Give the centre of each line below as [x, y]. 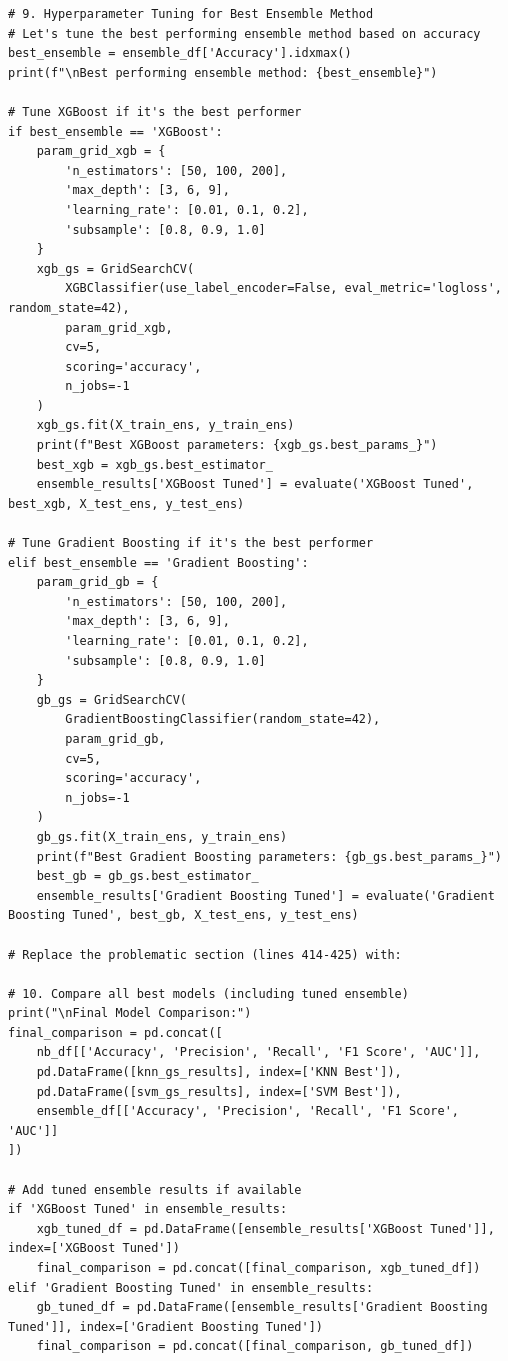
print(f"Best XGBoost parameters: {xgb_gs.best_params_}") [237, 445]
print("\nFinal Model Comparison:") [130, 1013]
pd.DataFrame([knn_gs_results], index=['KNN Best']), [219, 1072]
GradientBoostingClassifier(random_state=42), [223, 719]
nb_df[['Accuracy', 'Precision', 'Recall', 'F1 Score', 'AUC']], [258, 1052]
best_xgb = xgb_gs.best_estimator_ [154, 464]
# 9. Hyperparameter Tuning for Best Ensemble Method [191, 14]
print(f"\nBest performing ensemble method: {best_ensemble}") [223, 72]
